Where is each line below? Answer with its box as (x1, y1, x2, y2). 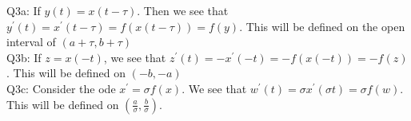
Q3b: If (6, 49, 42, 65)
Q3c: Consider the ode (6, 80, 116, 96)
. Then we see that (137, 2, 229, 18)
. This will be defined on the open (239, 18, 405, 34)
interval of (6, 33, 56, 50)
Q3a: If (6, 2, 41, 18)
